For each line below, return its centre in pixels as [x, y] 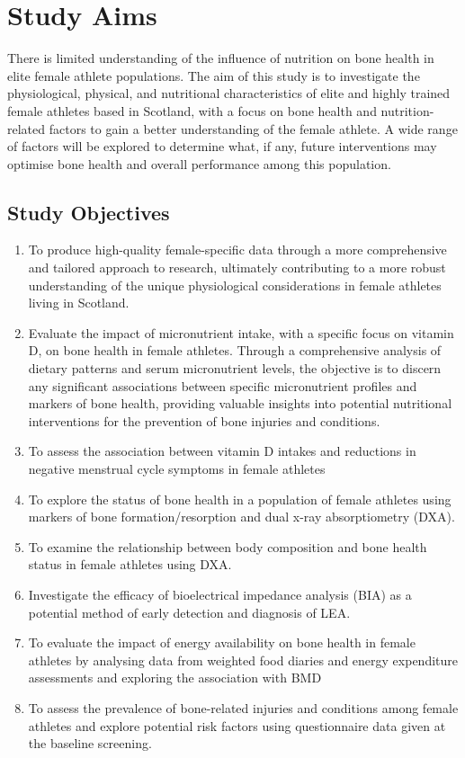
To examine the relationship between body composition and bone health [228, 546]
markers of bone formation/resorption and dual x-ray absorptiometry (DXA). [241, 517]
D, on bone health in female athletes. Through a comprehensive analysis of [235, 350]
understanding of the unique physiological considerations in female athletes [235, 285]
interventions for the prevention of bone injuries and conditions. [204, 420]
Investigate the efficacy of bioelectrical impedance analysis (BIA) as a [220, 594]
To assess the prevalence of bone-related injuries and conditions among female [243, 707]
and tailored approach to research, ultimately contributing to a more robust [237, 268]
